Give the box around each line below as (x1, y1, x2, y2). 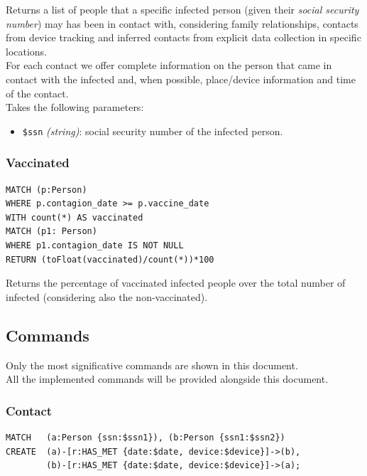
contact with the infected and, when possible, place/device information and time (6, 71, 356, 86)
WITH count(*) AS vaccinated (6, 212, 143, 223)
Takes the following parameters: (6, 100, 144, 115)
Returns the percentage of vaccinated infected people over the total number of (6, 275, 346, 290)
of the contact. (6, 85, 69, 100)
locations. (6, 43, 48, 58)
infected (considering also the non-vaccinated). (6, 289, 208, 304)
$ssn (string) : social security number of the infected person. (22, 123, 283, 138)
